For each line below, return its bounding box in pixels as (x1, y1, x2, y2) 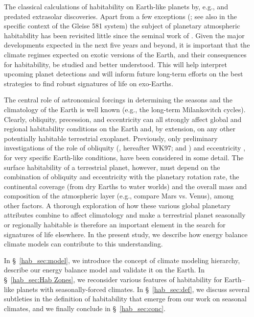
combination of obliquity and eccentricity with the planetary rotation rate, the (4, 171, 239, 182)
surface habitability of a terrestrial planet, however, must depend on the (4, 162, 220, 172)
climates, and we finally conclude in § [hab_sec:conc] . (4, 303, 166, 313)
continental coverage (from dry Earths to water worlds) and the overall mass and (4, 181, 247, 191)
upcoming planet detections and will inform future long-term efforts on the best (4, 69, 243, 79)
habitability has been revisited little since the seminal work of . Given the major (4, 30, 245, 40)
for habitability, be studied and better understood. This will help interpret (4, 59, 227, 69)
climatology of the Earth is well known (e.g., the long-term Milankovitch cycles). (4, 104, 246, 114)
